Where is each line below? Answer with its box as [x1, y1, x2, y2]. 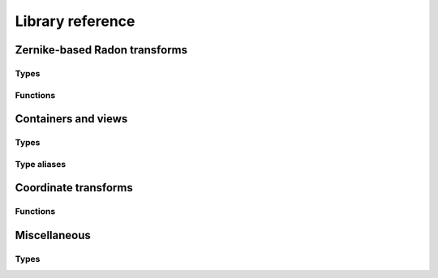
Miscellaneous [15, 228, 91, 242]
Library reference [15, 12, 135, 30]
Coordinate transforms [15, 181, 133, 195]
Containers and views [15, 112, 128, 126]
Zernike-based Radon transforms [15, 43, 188, 57]
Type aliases [15, 158, 67, 169]
